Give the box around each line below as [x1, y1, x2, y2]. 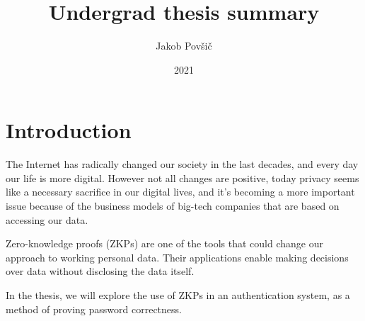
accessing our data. [6, 212, 88, 227]
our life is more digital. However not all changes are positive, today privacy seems [6, 170, 359, 185]
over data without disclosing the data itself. [6, 264, 195, 278]
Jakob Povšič [156, 38, 212, 53]
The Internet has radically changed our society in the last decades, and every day [6, 157, 359, 171]
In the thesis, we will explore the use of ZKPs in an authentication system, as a [6, 288, 350, 302]
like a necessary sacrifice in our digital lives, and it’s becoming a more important [6, 184, 355, 199]
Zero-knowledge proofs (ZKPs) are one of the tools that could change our [6, 236, 323, 251]
